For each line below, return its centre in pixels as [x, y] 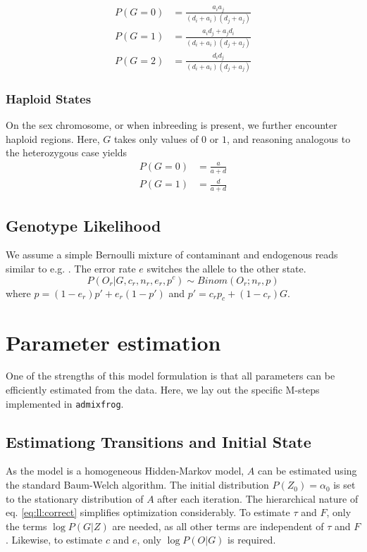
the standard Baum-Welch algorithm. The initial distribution [137, 485]
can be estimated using [307, 471]
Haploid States [49, 98]
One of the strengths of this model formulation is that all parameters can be [170, 376]
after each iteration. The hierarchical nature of [258, 498]
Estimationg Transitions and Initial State [158, 441]
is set [344, 485]
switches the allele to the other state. [226, 268]
